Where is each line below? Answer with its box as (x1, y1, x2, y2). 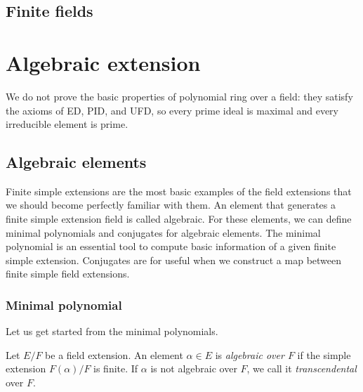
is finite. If (93, 361, 138, 376)
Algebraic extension (6, 48, 201, 77)
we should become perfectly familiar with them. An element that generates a (6, 197, 336, 212)
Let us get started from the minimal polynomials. (6, 324, 218, 339)
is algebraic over (215, 347, 284, 362)
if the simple (297, 347, 351, 362)
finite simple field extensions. (6, 266, 130, 281)
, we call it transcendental (246, 361, 357, 376)
